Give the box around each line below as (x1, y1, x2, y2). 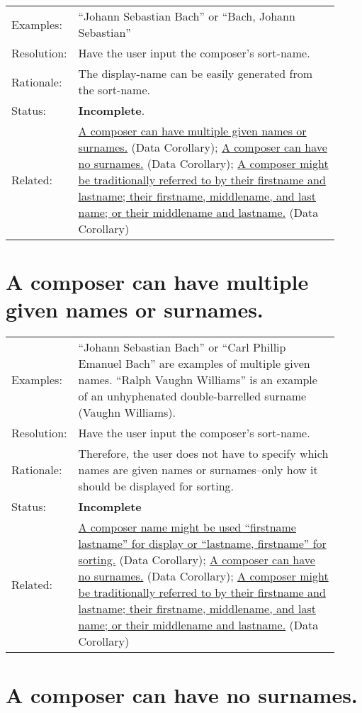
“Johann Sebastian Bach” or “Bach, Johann (78, 8, 295, 24)
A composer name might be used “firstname (78, 519, 296, 536)
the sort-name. (78, 82, 151, 98)
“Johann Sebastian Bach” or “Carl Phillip (78, 339, 286, 356)
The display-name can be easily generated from (78, 65, 313, 82)
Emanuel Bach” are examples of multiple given (78, 355, 310, 372)
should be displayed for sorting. (78, 478, 234, 495)
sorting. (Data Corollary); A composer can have (78, 551, 315, 568)
